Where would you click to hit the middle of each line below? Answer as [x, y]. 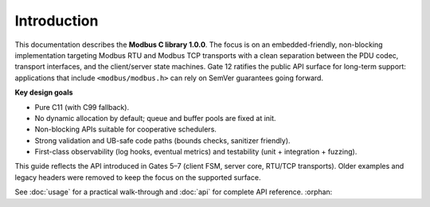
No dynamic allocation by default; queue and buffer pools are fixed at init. [155, 118]
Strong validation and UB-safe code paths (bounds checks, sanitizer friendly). [162, 140]
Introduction [57, 21]
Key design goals [44, 92]
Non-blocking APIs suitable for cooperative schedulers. [125, 129]
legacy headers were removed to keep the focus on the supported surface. [138, 177]
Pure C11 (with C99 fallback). [82, 107]
